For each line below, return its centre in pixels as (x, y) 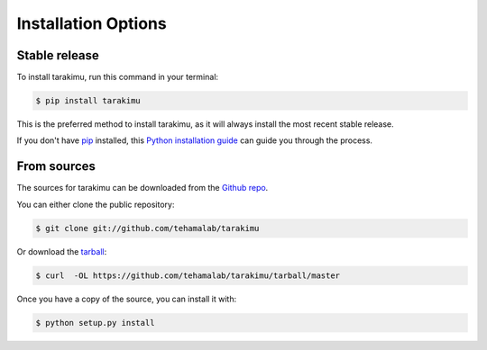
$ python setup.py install (95, 323)
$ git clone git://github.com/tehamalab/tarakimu (147, 228)
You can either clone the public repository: (96, 204)
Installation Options (92, 23)
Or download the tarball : (62, 251)
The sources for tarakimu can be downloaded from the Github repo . (142, 188)
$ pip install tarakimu (88, 101)
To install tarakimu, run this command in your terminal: (118, 77)
